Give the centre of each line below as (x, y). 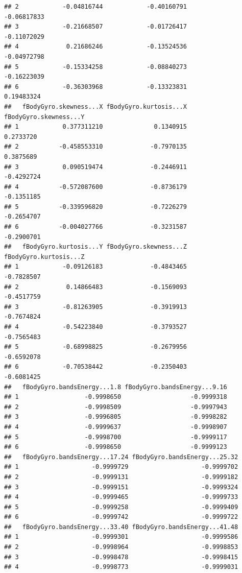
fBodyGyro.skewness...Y (44, 117)
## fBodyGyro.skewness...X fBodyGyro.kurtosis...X (95, 106)
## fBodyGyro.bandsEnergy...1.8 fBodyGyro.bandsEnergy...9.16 (116, 387)
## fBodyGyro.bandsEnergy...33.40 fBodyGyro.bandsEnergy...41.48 (121, 527)
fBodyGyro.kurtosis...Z (44, 257)
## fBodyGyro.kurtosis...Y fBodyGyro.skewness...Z (95, 247)
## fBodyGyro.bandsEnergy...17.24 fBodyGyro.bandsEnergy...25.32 (121, 457)
